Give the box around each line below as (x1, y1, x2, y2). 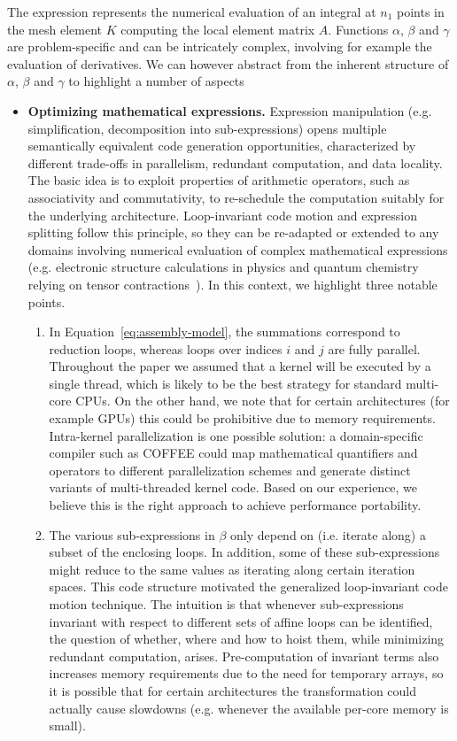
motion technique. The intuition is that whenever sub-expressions (49, 595, 404, 613)
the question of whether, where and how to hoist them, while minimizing (49, 629, 445, 648)
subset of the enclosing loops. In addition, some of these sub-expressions (49, 543, 440, 561)
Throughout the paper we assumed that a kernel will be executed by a (49, 357, 431, 375)
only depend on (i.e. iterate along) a (229, 525, 426, 544)
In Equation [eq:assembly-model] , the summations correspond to (49, 322, 400, 341)
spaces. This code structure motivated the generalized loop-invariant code (49, 577, 448, 596)
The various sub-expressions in (49, 525, 215, 544)
